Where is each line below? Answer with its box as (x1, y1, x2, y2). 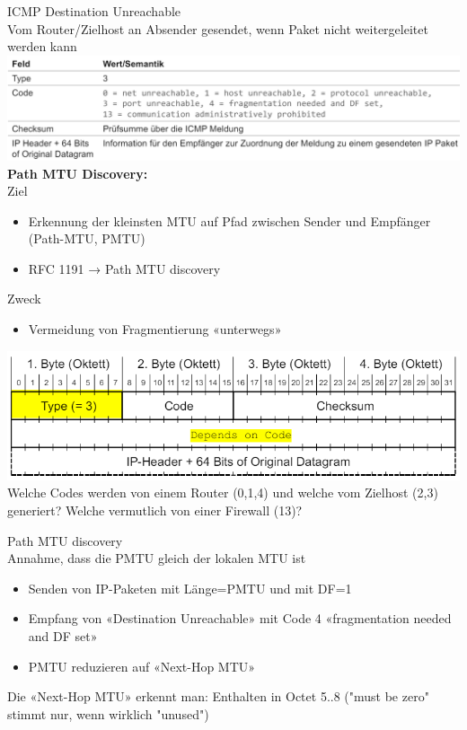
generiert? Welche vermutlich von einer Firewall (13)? (7, 501, 303, 520)
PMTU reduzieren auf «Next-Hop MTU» (28, 656, 256, 675)
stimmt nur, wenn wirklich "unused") (7, 704, 209, 723)
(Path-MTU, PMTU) (28, 229, 145, 248)
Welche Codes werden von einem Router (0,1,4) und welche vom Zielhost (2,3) (7, 483, 438, 502)
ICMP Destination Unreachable (7, 2, 181, 20)
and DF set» (28, 627, 98, 645)
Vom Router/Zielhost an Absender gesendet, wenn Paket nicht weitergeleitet (7, 19, 428, 38)
